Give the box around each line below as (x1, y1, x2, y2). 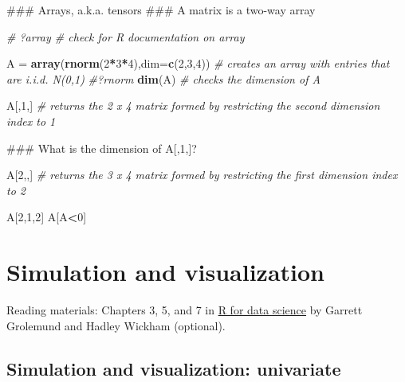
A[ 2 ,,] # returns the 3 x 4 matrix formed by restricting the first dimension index (6, 166, 398, 183)
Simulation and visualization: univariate (6, 356, 341, 380)
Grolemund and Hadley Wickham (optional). (6, 317, 226, 333)
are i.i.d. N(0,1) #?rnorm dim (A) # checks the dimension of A (6, 70, 320, 87)
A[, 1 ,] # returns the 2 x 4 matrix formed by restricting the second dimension (6, 97, 380, 114)
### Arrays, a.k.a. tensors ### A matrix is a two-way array (6, 2, 316, 18)
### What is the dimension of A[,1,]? (6, 139, 197, 156)
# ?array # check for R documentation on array (6, 28, 245, 45)
